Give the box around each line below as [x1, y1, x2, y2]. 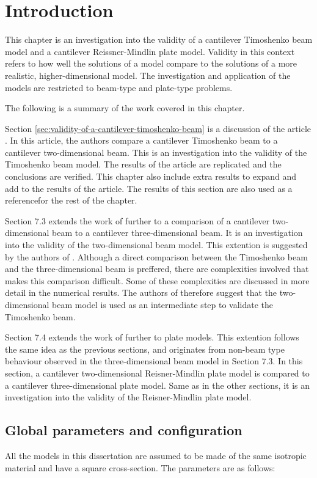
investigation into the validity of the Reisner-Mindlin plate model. [5, 391, 252, 403]
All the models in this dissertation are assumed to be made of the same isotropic [5, 449, 307, 461]
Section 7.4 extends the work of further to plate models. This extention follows [5, 331, 299, 344]
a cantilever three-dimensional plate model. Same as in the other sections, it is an [5, 378, 310, 391]
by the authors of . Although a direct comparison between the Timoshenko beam [5, 250, 308, 263]
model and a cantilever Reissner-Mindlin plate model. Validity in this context [5, 45, 295, 57]
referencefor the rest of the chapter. [5, 194, 137, 207]
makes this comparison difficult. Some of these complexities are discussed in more [5, 274, 310, 287]
